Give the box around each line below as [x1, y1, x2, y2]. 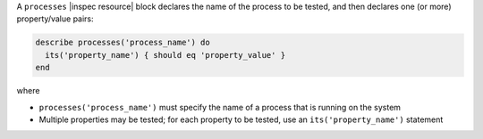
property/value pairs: [16, 13, 94, 24]
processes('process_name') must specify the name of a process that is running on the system [38, 102, 402, 112]
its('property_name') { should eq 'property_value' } [45, 50, 286, 60]
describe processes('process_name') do [35, 37, 210, 48]
